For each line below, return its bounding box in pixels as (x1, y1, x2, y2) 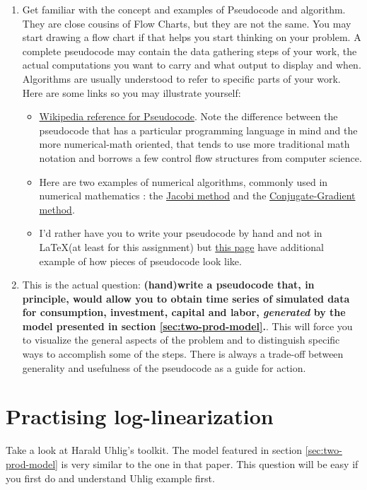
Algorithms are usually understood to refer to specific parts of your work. (22, 71, 341, 86)
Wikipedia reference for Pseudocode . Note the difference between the (39, 109, 338, 124)
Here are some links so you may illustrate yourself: (22, 85, 241, 100)
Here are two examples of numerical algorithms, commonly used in (39, 174, 328, 189)
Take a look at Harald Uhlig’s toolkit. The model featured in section (6, 443, 303, 457)
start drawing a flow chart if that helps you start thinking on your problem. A (22, 30, 361, 45)
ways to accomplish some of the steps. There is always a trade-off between (22, 346, 344, 361)
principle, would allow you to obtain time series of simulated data (22, 291, 350, 305)
